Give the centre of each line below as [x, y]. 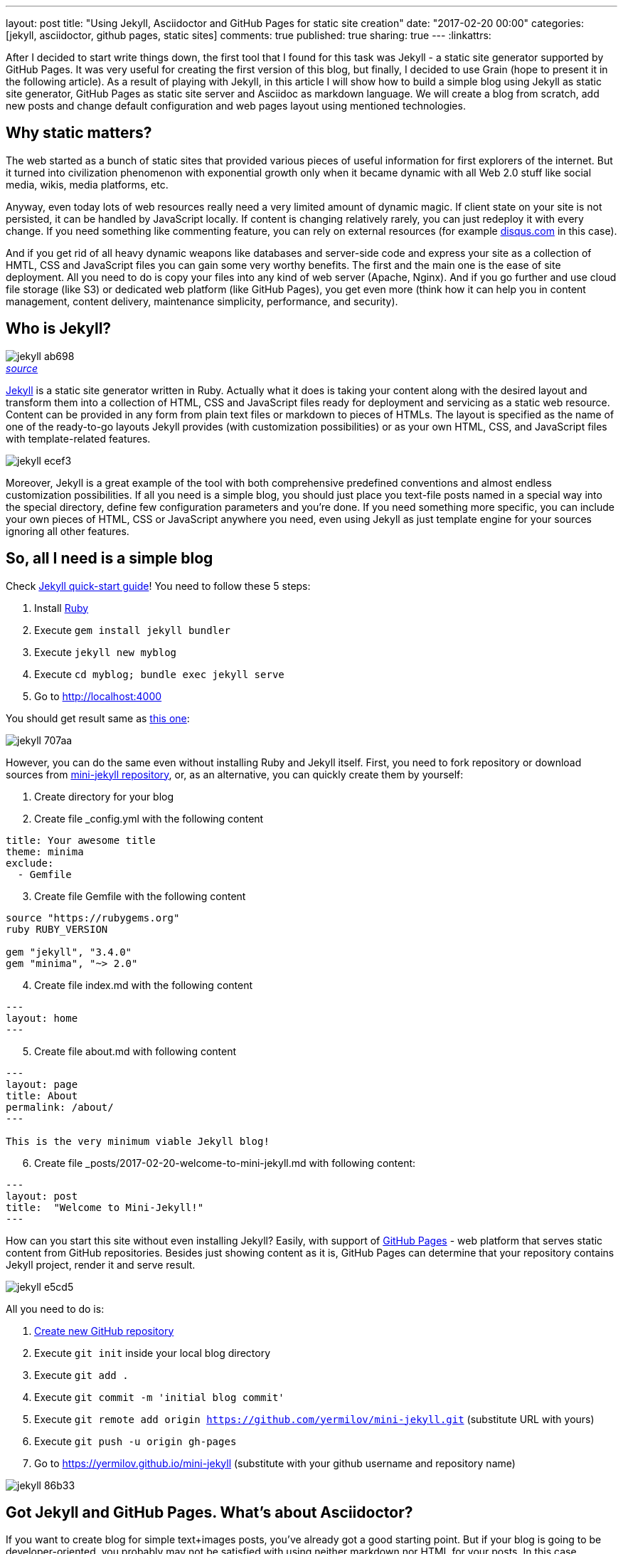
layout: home [42, 1018]
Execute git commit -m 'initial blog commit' [159, 1397]
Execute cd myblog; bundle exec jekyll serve [159, 674]
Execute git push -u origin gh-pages [135, 1441]
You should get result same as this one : [98, 718]
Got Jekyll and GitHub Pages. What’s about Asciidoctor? [209, 1512]
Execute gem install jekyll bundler [132, 630]
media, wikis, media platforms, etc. [87, 184]
